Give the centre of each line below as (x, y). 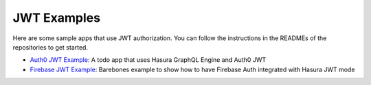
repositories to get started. (50, 47)
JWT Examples (57, 18)
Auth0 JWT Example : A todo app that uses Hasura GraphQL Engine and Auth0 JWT (148, 60)
